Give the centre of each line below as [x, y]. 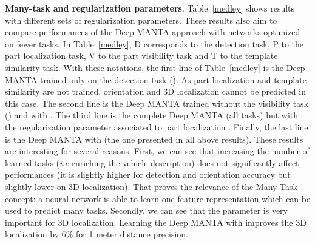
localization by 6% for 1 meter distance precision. [97, 234]
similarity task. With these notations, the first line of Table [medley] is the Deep [155, 67]
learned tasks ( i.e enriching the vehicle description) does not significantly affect [152, 162]
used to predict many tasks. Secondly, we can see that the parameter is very [146, 210]
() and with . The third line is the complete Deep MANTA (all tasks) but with [152, 115]
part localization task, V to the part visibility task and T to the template [141, 56]
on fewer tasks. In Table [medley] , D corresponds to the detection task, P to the [154, 43]
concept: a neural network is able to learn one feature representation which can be [158, 198]
